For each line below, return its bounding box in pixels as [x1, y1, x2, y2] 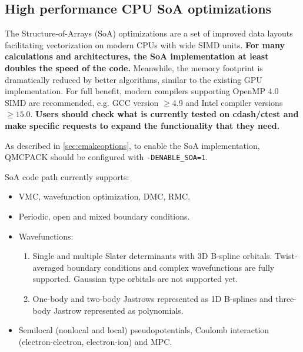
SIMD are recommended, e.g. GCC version [5, 96, 159, 108]
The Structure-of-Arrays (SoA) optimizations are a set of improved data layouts [5, 27, 293, 39]
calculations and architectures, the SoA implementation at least [5, 50, 269, 62]
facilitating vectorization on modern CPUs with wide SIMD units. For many [5, 38, 285, 51]
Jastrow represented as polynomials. [53, 304, 184, 316]
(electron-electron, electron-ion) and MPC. [18, 335, 172, 347]
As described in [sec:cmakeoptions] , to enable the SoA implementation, [5, 139, 260, 151]
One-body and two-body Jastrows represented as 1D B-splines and [32, 292, 273, 304]
